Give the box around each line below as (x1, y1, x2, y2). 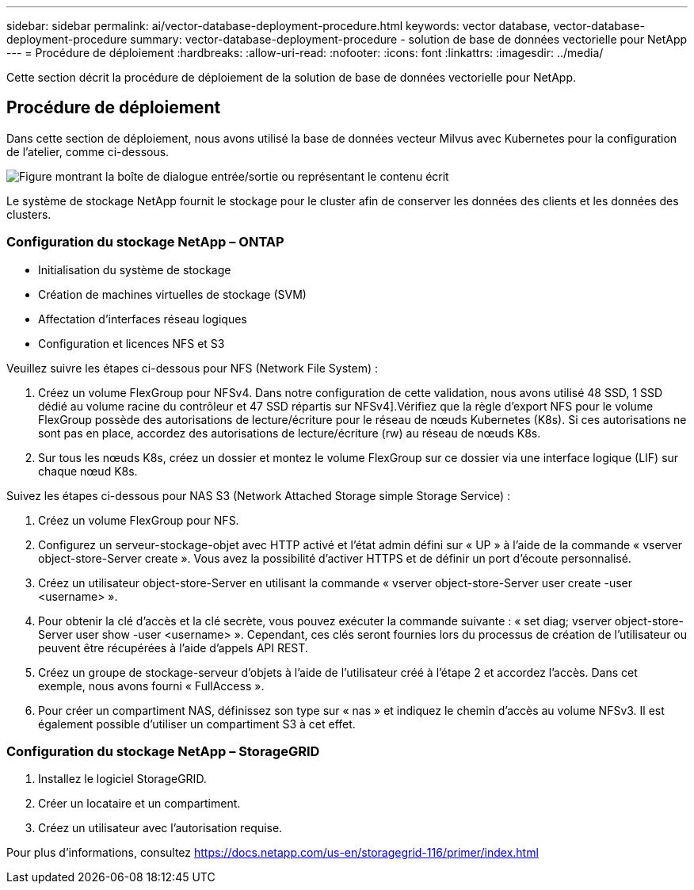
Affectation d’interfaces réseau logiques (38, 311, 247, 326)
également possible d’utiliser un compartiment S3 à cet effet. (38, 716, 356, 731)
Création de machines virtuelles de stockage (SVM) (38, 287, 307, 301)
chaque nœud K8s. (38, 464, 138, 478)
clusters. (6, 207, 51, 221)
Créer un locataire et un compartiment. (38, 796, 241, 811)
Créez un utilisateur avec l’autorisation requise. (38, 821, 283, 835)
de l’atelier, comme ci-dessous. (6, 144, 170, 159)
